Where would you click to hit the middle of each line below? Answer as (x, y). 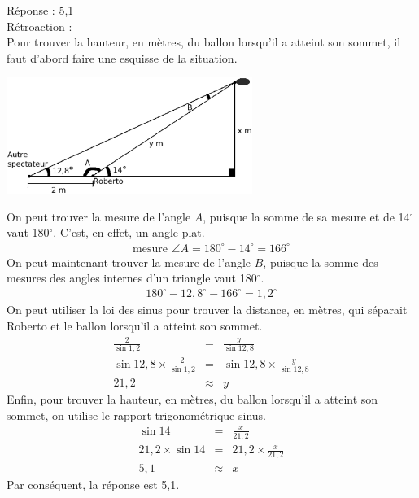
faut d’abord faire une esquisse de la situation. (122, 57)
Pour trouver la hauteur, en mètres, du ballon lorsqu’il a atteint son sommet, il (204, 42)
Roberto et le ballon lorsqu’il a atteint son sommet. (135, 325)
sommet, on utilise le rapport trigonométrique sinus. (136, 415)
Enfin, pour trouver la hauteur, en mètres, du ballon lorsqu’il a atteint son (192, 399)
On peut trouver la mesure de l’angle (99, 216)
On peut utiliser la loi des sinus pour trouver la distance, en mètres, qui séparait (207, 310)
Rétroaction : (39, 26)
